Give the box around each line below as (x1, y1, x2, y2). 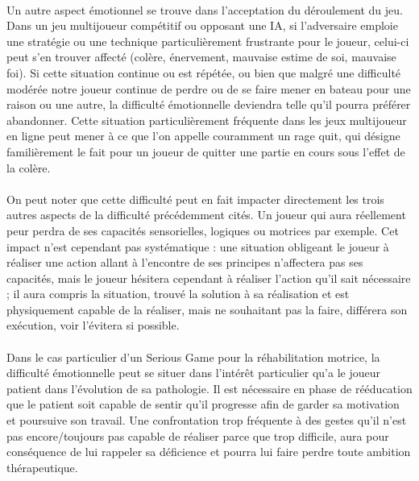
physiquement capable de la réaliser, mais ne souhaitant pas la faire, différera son (6, 301, 408, 317)
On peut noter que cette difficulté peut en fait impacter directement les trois (6, 190, 384, 207)
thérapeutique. (6, 458, 78, 475)
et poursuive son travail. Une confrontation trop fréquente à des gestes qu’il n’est (6, 412, 407, 429)
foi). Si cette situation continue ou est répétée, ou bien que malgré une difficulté (6, 64, 401, 81)
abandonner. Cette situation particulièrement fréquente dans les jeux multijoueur (6, 111, 407, 128)
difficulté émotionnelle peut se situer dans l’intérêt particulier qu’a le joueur (6, 364, 381, 381)
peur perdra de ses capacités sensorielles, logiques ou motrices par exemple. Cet (6, 222, 399, 238)
